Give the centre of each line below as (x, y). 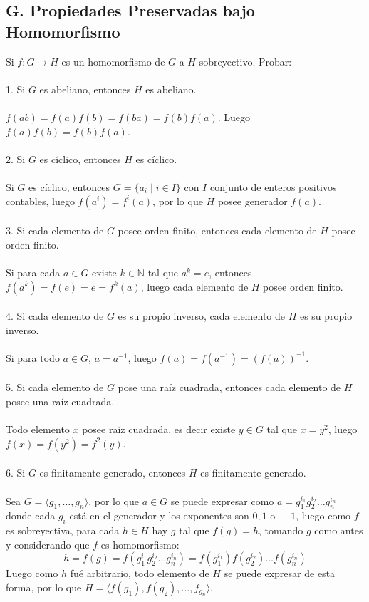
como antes (339, 530)
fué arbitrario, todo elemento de (140, 573)
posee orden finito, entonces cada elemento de (217, 230)
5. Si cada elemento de (55, 387)
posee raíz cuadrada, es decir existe (159, 429)
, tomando (281, 530)
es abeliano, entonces (85, 89)
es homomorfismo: (140, 544)
